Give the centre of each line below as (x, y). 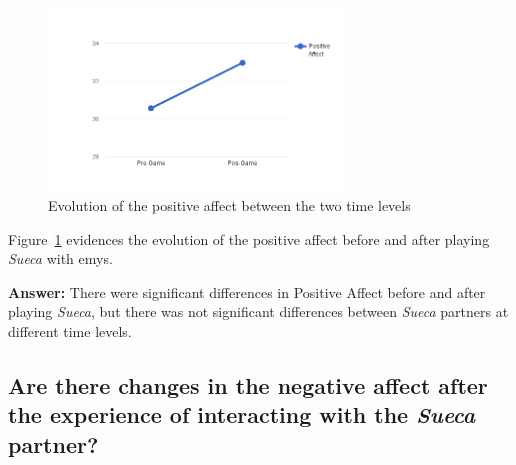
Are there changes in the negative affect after (248, 385)
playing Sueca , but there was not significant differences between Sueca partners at (258, 311)
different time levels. (70, 331)
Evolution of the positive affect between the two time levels (229, 205)
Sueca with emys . (60, 258)
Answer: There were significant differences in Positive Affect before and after (247, 291)
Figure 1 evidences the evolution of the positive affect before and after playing (249, 238)
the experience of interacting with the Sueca (242, 414)
